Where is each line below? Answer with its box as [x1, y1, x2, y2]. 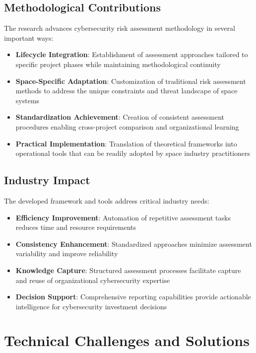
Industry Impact [4, 172, 90, 188]
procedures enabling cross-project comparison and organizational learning [15, 121, 239, 132]
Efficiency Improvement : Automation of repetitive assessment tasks [15, 212, 231, 222]
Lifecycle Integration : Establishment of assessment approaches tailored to [15, 49, 248, 60]
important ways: [4, 32, 54, 43]
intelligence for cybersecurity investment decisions [15, 301, 167, 311]
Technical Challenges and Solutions [4, 330, 250, 351]
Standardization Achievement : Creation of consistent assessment [15, 112, 225, 122]
